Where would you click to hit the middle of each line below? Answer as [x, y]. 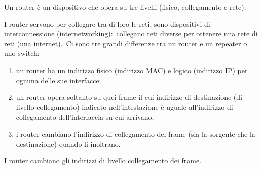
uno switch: [22, 53]
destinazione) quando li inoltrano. [68, 144]
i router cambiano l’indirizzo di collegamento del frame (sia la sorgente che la [136, 133]
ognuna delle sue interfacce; [59, 80]
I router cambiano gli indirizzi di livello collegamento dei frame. [103, 161]
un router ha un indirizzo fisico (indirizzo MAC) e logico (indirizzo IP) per [132, 70]
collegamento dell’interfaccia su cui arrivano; [85, 117]
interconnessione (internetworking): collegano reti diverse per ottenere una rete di [131, 34]
